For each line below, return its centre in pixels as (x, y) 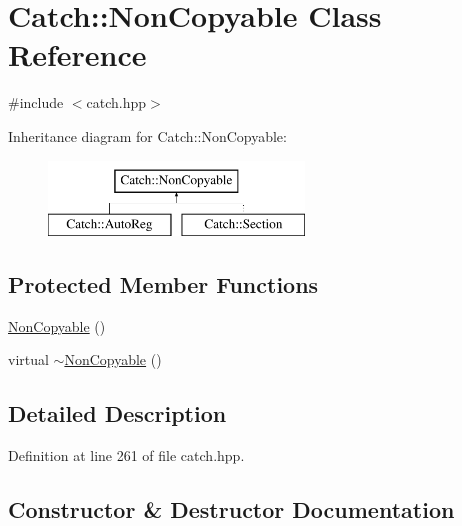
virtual (28, 359)
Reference (77, 54)
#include (36, 102)
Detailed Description (117, 413)
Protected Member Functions (163, 284)
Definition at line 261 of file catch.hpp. (126, 455)
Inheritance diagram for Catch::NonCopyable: (147, 135)
